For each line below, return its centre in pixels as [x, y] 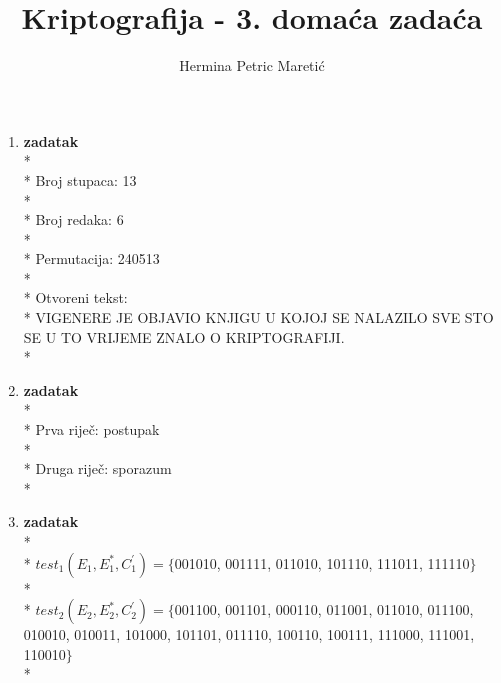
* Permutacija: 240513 [91, 258]
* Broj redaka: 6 [73, 219]
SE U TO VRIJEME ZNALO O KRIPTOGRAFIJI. [184, 336]
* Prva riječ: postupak [91, 429]
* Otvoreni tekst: [75, 297]
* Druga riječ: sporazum [97, 468]
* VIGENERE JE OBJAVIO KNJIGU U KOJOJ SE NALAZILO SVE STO [258, 317]
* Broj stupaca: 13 [80, 179]
